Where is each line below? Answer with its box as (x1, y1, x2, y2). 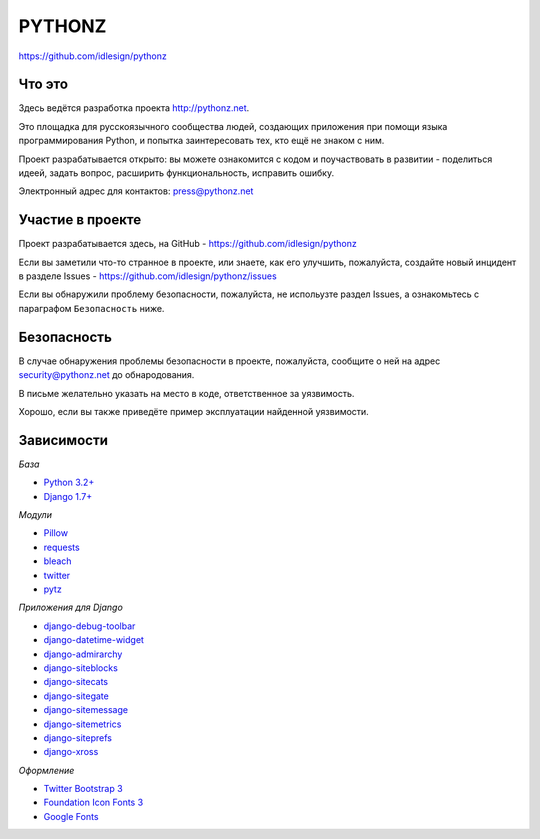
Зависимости (18, 431, 109, 449)
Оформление (18, 764, 75, 776)
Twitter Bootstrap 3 (43, 783, 124, 795)
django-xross (43, 746, 99, 758)
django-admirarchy (43, 648, 123, 660)
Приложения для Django (18, 601, 124, 614)
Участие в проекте (18, 211, 142, 229)
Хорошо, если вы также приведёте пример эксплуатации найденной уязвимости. (18, 405, 369, 417)
